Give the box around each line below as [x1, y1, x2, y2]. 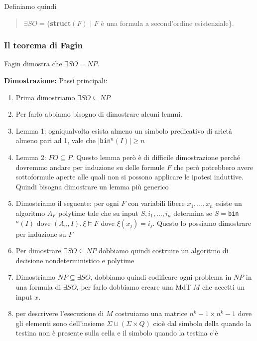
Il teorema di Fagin [4, 39, 83, 51]
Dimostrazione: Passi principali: [4, 75, 108, 85]
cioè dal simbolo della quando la [153, 318, 252, 328]
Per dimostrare [15, 245, 61, 256]
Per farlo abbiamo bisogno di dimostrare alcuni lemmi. [15, 109, 182, 119]
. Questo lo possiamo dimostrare [152, 217, 252, 228]
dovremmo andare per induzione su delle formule [15, 162, 165, 172]
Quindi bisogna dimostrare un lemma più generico [15, 181, 169, 191]
